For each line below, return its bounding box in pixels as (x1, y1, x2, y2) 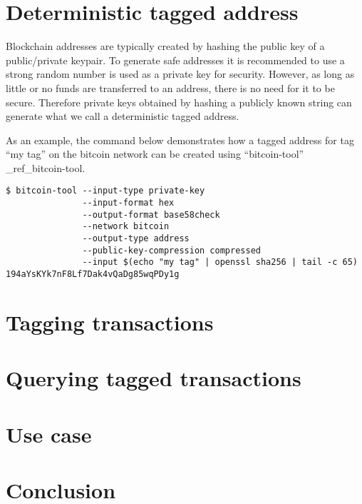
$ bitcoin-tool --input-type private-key (6, 186, 205, 196)
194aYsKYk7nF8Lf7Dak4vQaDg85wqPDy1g (6, 269, 180, 280)
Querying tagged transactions (6, 363, 301, 393)
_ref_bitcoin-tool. (6, 160, 86, 175)
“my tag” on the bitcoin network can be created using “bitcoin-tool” (6, 146, 304, 161)
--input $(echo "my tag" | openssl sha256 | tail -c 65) (82, 257, 358, 268)
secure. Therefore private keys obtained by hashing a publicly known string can (6, 94, 352, 109)
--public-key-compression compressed (82, 245, 261, 256)
